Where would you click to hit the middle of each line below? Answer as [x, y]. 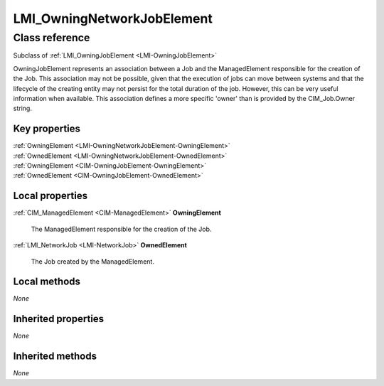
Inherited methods [55, 356]
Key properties [47, 129]
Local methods [47, 282]
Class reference [52, 38]
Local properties [50, 196]
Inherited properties [59, 319]
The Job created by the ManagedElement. [92, 261]
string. [22, 108]
